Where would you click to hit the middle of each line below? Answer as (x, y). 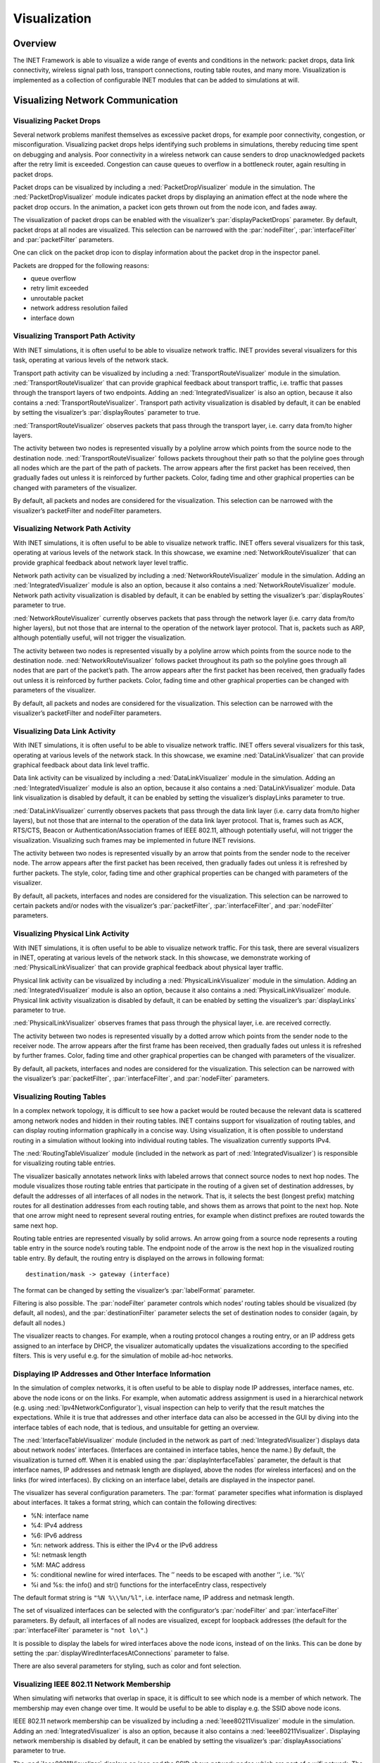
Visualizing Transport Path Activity (74, 336)
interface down (53, 318)
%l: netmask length (59, 1555)
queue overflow (53, 279)
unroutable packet (57, 298)
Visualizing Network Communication (96, 100)
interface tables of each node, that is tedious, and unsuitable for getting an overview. (136, 1427)
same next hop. (36, 1225)
